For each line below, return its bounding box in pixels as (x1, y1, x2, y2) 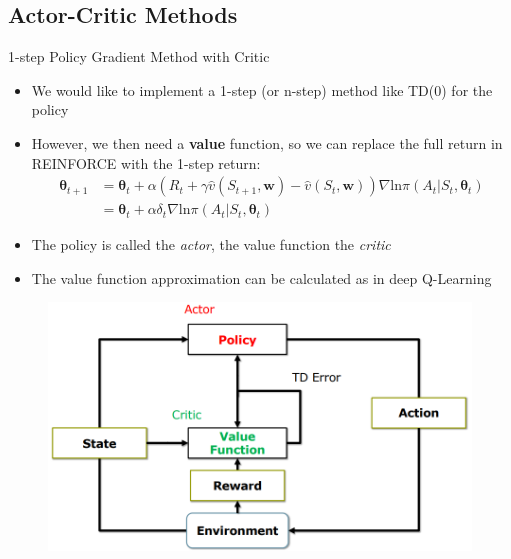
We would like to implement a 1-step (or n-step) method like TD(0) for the (31, 79, 493, 100)
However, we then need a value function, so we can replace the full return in (31, 132, 503, 153)
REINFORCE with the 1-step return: (31, 152, 261, 173)
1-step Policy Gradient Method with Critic (8, 46, 270, 67)
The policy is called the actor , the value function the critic (31, 234, 391, 255)
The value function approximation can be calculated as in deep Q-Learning (31, 267, 492, 288)
